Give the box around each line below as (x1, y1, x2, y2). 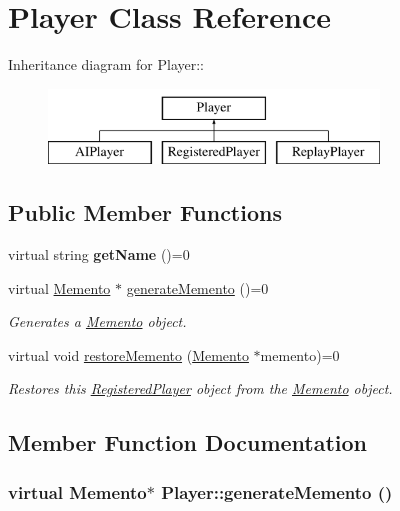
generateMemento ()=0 (126, 277, 269, 298)
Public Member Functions (8, 197, 282, 228)
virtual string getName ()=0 (8, 244, 190, 265)
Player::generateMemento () (161, 479, 393, 504)
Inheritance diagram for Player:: (8, 54, 204, 75)
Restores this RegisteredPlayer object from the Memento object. (8, 378, 393, 399)
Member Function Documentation (8, 427, 368, 458)
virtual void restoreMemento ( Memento (8, 344, 249, 365)
